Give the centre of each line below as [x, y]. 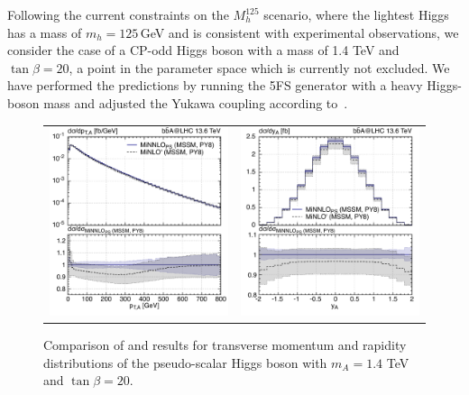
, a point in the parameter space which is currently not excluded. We [259, 67]
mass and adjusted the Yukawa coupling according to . [196, 102]
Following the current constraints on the [118, 14]
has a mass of [45, 32]
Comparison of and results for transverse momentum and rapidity [225, 344]
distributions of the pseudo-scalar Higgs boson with [185, 362]
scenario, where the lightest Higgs [356, 14]
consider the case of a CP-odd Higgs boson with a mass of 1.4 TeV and [203, 50]
